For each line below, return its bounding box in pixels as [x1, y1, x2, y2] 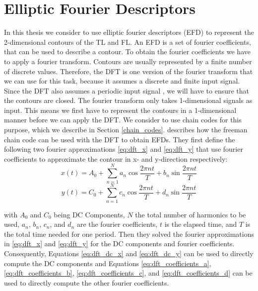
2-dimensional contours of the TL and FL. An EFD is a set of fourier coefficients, [4, 36, 251, 47]
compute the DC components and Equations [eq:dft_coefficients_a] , [4, 258, 211, 268]
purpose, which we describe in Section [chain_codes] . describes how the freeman [4, 124, 248, 135]
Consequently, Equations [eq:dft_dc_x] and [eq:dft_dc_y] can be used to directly [4, 248, 254, 259]
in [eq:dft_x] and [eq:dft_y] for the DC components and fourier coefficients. [4, 238, 235, 249]
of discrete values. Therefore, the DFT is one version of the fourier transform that [4, 66, 253, 76]
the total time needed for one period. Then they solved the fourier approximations [4, 228, 254, 239]
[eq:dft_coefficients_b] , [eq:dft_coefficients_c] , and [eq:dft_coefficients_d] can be [4, 268, 253, 278]
